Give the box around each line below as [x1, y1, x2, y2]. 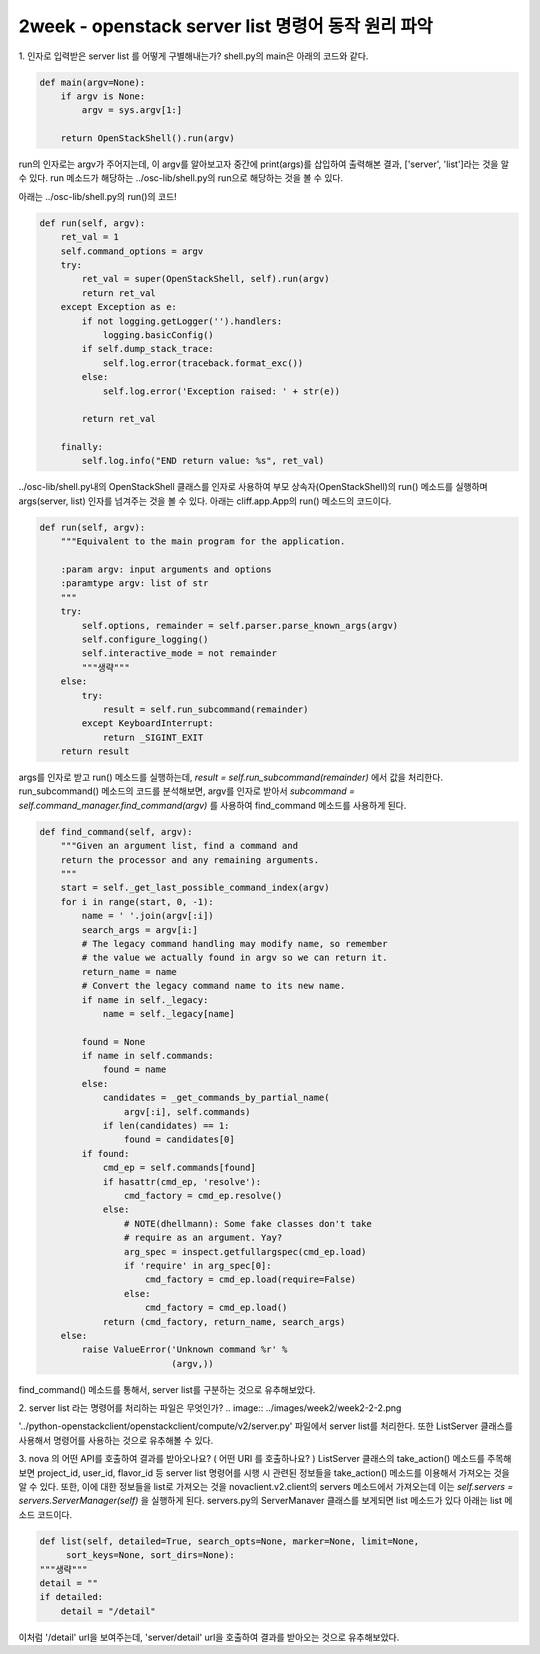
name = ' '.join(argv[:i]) [81, 910, 214, 922]
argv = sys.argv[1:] [81, 105, 183, 116]
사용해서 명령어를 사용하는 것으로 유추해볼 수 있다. [18, 1434, 214, 1446]
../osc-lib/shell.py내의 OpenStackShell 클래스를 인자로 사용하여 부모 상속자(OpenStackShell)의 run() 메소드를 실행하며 [18, 481, 489, 493]
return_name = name [81, 966, 177, 977]
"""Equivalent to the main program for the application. [60, 536, 346, 547]
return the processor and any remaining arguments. [60, 854, 320, 865]
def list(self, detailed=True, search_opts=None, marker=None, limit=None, [39, 1535, 420, 1547]
